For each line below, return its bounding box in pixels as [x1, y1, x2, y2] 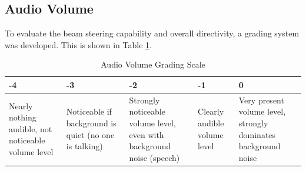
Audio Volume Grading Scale [101, 58, 205, 71]
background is [66, 117, 117, 129]
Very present [238, 93, 284, 106]
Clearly [198, 105, 224, 118]
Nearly [9, 99, 33, 112]
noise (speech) [129, 151, 180, 163]
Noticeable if [66, 105, 112, 118]
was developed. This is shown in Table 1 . [5, 38, 152, 51]
